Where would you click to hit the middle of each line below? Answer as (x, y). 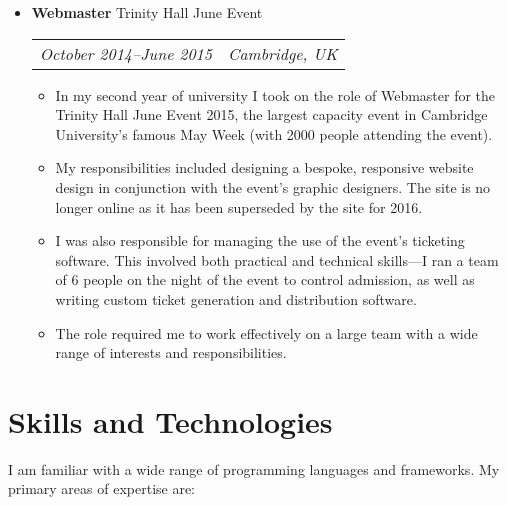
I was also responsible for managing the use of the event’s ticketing (260, 240)
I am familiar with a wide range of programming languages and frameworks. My (254, 468)
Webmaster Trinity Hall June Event (147, 12)
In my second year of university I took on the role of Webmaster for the (275, 94)
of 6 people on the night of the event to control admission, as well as (265, 279)
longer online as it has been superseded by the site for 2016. (239, 206)
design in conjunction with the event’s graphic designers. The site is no (273, 186)
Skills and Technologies (170, 420)
